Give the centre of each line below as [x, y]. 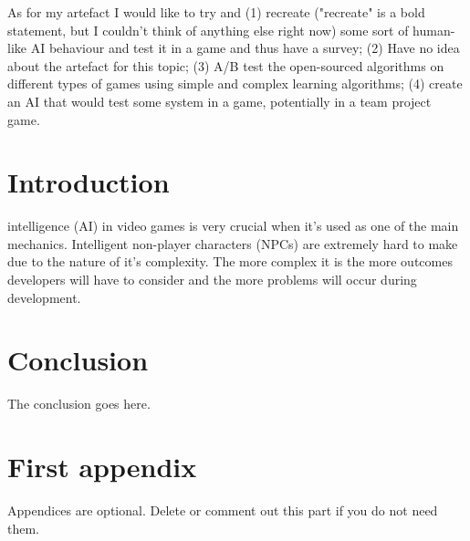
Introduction [89, 182]
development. [44, 297]
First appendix [102, 467]
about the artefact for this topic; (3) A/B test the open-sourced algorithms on [226, 65]
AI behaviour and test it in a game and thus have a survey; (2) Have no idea [245, 48]
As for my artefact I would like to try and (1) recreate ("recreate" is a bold [216, 12]
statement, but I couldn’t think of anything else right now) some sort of [208, 30]
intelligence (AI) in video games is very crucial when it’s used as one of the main [233, 226]
